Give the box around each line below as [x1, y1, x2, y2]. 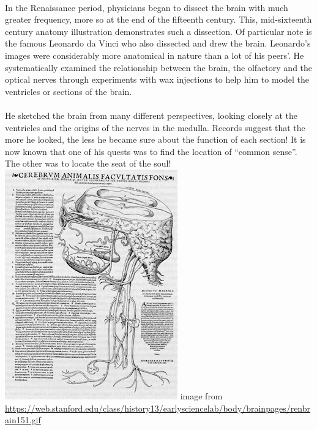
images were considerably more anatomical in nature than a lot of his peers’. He [5, 48, 304, 61]
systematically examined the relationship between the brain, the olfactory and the [5, 61, 313, 74]
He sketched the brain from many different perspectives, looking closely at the [5, 108, 297, 121]
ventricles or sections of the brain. [5, 85, 132, 97]
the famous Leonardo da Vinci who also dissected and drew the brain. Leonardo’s [5, 37, 311, 50]
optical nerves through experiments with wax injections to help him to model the [5, 73, 309, 86]
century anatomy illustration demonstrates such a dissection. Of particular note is [5, 25, 312, 37]
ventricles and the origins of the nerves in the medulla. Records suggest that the [5, 121, 305, 134]
